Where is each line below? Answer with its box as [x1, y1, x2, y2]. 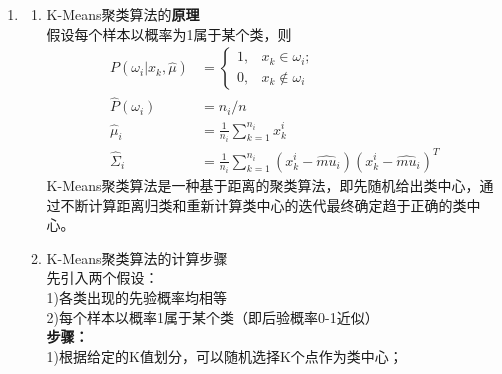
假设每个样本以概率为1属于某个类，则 [46, 23, 292, 44]
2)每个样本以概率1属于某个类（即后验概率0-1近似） [46, 306, 379, 327]
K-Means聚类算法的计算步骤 [46, 247, 228, 268]
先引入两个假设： [46, 267, 159, 288]
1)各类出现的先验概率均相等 [46, 287, 228, 308]
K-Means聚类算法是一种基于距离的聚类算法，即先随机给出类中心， [46, 175, 480, 196]
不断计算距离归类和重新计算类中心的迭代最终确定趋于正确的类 [60, 194, 467, 215]
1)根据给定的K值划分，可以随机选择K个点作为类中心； [46, 345, 403, 366]
